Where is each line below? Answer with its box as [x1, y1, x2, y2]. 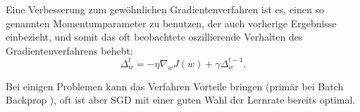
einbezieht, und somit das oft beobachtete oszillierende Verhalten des [6, 29, 303, 44]
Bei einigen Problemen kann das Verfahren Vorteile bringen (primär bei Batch [6, 78, 344, 93]
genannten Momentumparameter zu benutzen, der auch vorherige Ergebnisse [6, 15, 337, 30]
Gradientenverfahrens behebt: [6, 43, 133, 57]
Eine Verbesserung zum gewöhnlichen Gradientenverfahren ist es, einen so [6, 2, 324, 16]
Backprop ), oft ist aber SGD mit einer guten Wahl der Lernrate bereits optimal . [6, 92, 356, 107]
